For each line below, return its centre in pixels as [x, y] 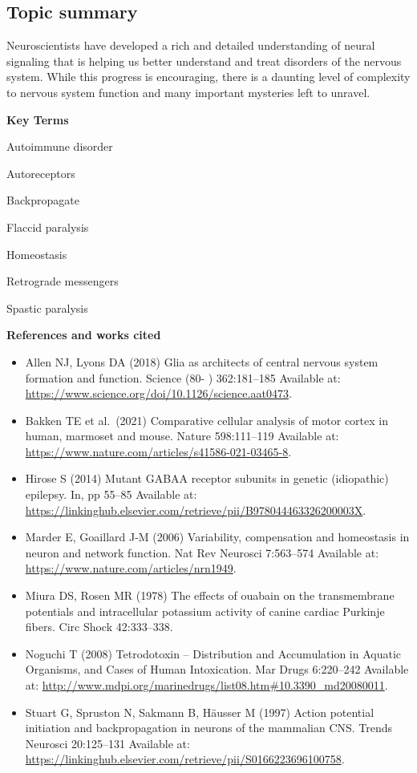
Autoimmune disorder [60, 146]
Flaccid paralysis [48, 227]
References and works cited [84, 335]
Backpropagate [43, 200]
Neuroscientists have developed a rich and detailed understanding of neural [191, 45]
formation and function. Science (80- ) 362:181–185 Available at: [183, 377]
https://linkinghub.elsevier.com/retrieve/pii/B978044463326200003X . [196, 510]
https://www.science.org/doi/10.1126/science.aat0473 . [158, 393]
